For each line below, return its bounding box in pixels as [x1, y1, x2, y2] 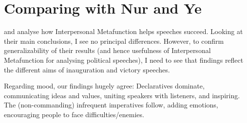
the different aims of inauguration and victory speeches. [4, 64, 170, 74]
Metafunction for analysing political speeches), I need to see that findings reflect [4, 54, 244, 65]
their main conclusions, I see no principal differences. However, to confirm [4, 35, 224, 46]
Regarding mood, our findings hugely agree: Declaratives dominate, [4, 81, 205, 91]
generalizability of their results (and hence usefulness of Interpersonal [4, 45, 211, 55]
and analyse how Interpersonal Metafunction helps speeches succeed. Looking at [4, 26, 243, 36]
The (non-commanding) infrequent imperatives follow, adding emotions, [4, 100, 218, 110]
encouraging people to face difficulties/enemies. [4, 109, 144, 119]
